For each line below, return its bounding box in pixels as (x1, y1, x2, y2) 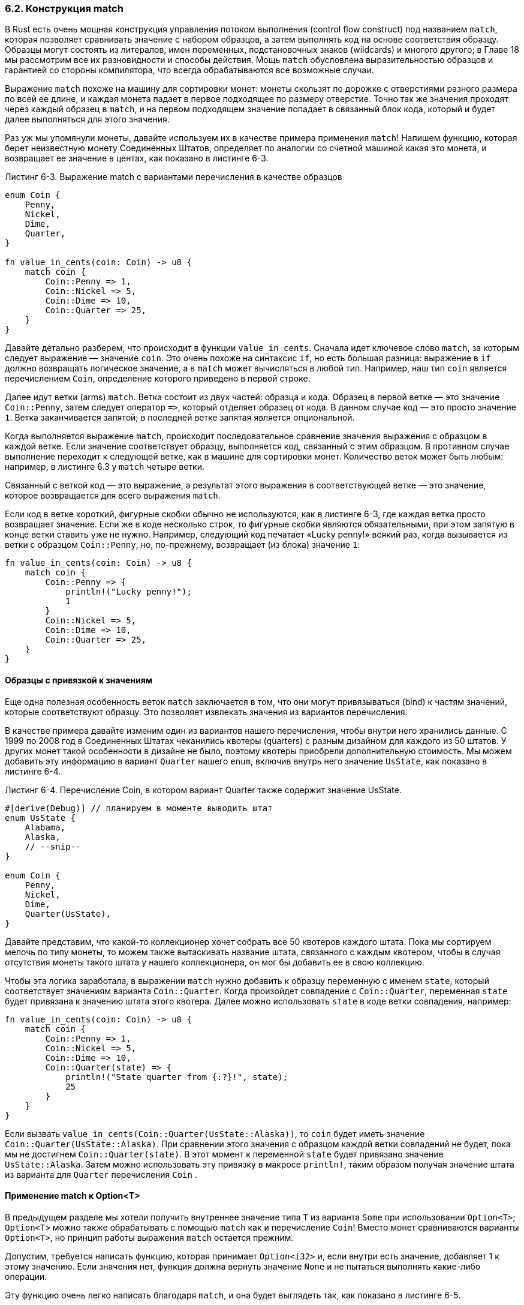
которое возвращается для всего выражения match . (5, 490, 221, 501)
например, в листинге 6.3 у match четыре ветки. (5, 461, 205, 472)
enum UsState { (5, 812, 76, 823)
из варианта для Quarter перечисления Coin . (5, 1169, 197, 1180)
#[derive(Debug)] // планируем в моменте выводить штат (5, 803, 273, 813)
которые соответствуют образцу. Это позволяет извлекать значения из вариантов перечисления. (5, 706, 408, 717)
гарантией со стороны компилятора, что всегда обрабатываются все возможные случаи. (5, 65, 374, 76)
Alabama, (25, 822, 66, 832)
